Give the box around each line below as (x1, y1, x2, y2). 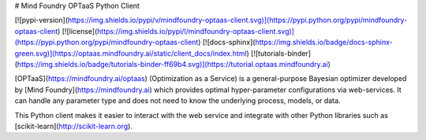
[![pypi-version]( (14, 16, 69, 25)
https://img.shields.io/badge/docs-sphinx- (255, 38, 394, 47)
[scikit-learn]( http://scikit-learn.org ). (14, 121, 133, 131)
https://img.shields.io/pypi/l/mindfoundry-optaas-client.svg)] (97, 26, 295, 35)
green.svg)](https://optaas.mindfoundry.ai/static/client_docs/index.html (14, 48, 248, 58)
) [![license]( (57, 26, 98, 35)
